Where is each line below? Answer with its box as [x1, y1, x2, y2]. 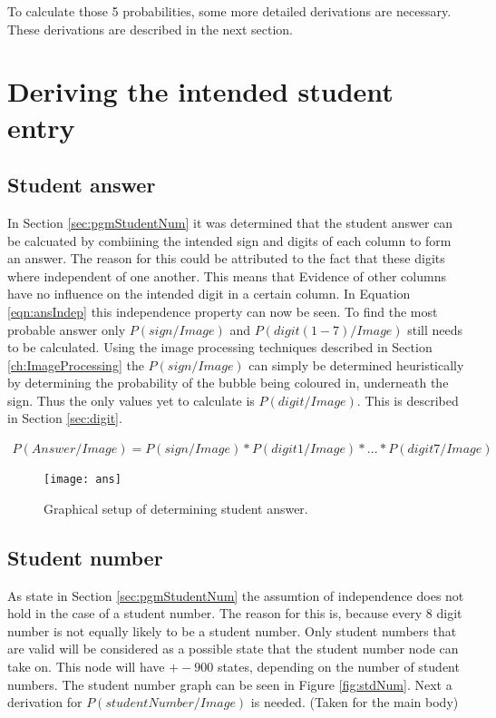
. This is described [356, 390, 459, 409]
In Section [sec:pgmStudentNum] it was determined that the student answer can [7, 212, 453, 231]
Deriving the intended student [7, 73, 394, 110]
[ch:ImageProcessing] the [7, 355, 144, 374]
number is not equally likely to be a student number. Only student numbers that [7, 621, 457, 640]
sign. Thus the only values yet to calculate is [7, 390, 255, 409]
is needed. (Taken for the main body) [250, 693, 459, 712]
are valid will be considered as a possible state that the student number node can [7, 639, 459, 658]
